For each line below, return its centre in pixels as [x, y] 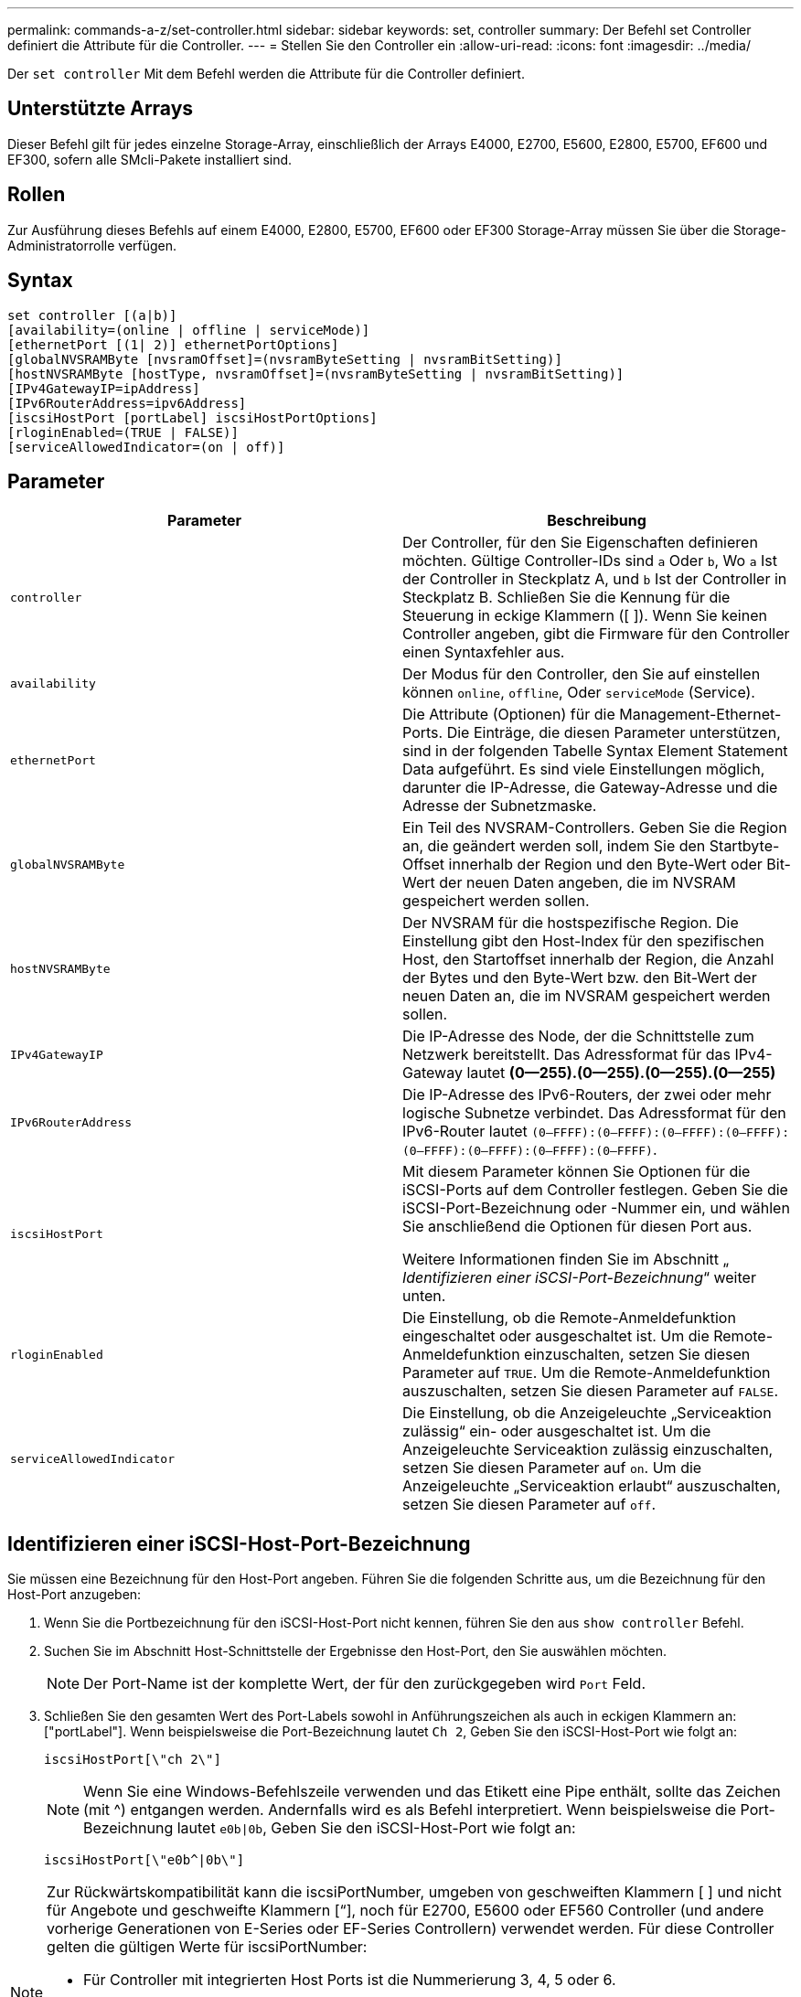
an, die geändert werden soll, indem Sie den [554, 846]
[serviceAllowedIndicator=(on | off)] [146, 447]
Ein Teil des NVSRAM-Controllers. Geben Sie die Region [595, 828]
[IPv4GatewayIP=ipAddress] [104, 388]
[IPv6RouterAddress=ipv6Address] [127, 403]
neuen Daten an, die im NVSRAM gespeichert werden [587, 996]
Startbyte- [744, 846]
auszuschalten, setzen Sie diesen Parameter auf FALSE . [590, 1391]
